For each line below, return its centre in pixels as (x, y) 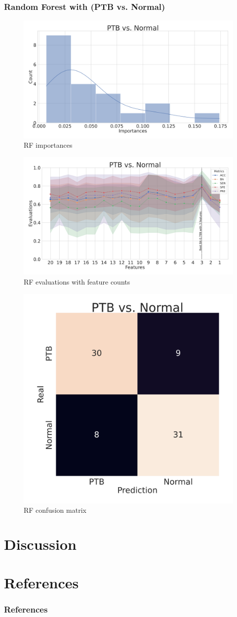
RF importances (48, 145)
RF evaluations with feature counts (77, 282)
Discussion (40, 544)
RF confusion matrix (55, 510)
